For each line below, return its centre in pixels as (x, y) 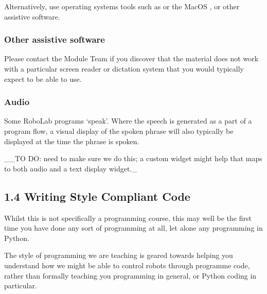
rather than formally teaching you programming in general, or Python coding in (130, 275)
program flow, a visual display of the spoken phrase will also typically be (119, 131)
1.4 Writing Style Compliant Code (97, 196)
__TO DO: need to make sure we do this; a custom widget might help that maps (133, 158)
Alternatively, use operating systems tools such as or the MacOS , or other (122, 6)
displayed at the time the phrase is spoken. (72, 141)
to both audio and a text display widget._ (71, 168)
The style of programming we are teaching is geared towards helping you (119, 255)
